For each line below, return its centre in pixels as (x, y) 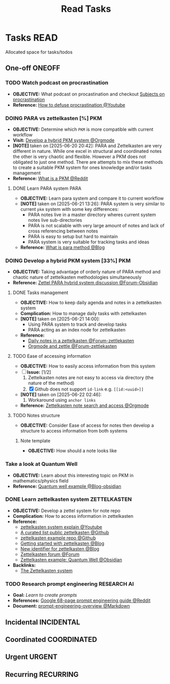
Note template (35, 441)
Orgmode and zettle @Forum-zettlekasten (72, 346)
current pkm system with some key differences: (69, 209)
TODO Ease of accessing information (52, 356)
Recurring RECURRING (42, 675)
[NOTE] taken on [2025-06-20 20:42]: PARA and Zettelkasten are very (87, 145)
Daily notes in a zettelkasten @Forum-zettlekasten (81, 341)
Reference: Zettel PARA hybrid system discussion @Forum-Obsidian (85, 283)
